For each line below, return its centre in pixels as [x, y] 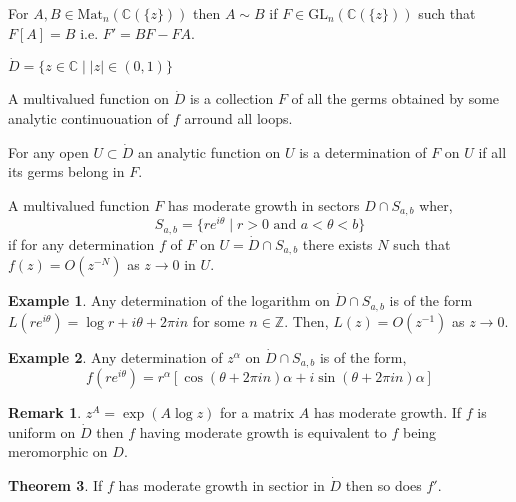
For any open [48, 151]
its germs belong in [66, 171]
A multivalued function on [89, 98]
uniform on [42, 431]
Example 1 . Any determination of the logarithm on [169, 300]
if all [492, 151]
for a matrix [257, 412]
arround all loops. [238, 118]
